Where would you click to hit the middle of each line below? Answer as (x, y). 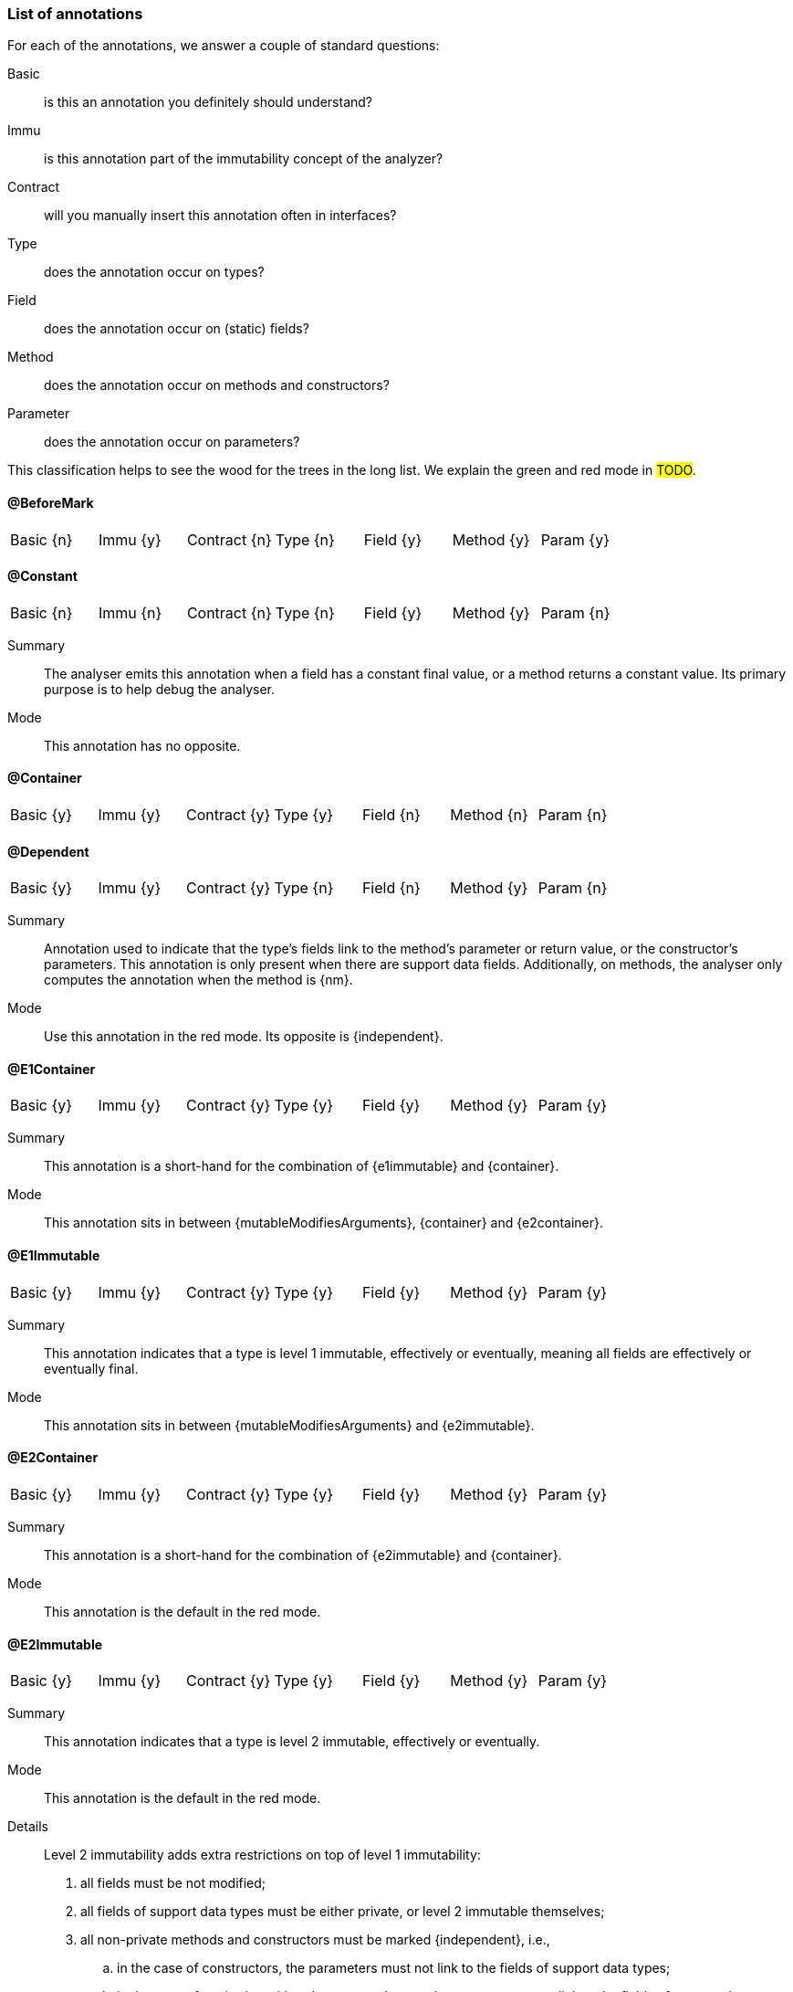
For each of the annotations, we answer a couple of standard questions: (224, 46)
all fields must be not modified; (173, 1883)
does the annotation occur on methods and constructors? (217, 385)
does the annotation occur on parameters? (172, 442)
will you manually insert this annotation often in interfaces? (220, 216)
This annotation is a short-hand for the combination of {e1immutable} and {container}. (302, 1166)
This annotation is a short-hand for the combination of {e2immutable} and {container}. (303, 1555)
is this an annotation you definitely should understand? (208, 102)
